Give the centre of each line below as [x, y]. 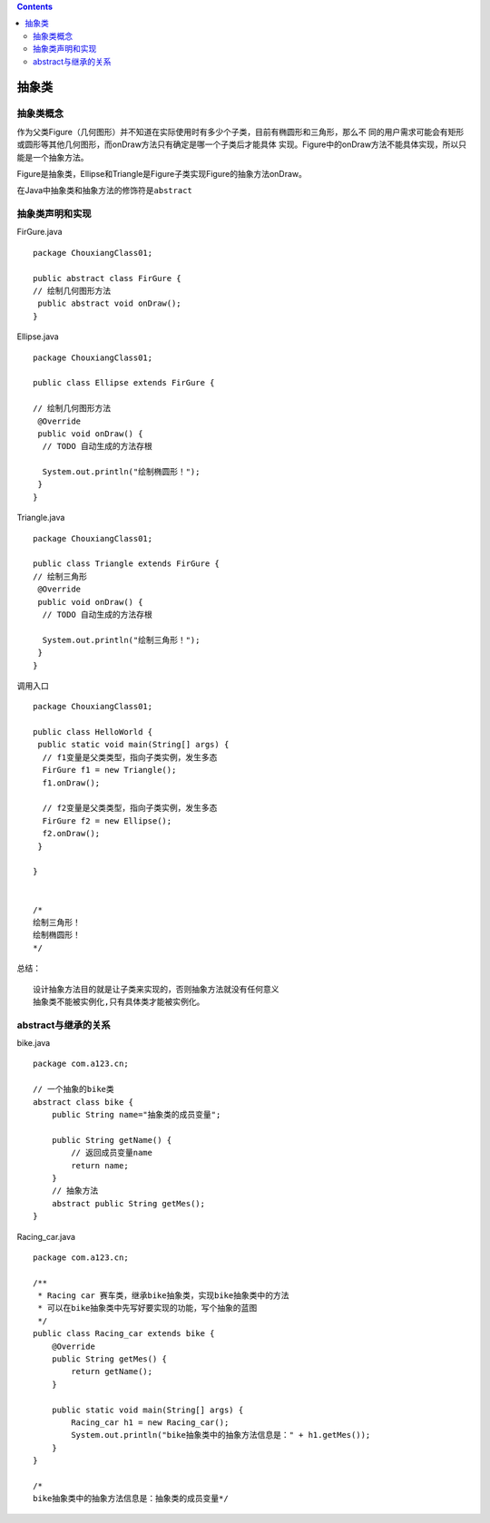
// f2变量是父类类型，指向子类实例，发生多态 [130, 808]
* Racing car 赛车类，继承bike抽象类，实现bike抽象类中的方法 [163, 1296]
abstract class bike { [83, 1102]
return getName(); [112, 1372]
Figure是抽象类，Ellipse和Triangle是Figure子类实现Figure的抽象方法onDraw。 [162, 173]
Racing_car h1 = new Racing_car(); [150, 1422]
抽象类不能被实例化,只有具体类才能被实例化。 [119, 1001]
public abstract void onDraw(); [109, 303]
